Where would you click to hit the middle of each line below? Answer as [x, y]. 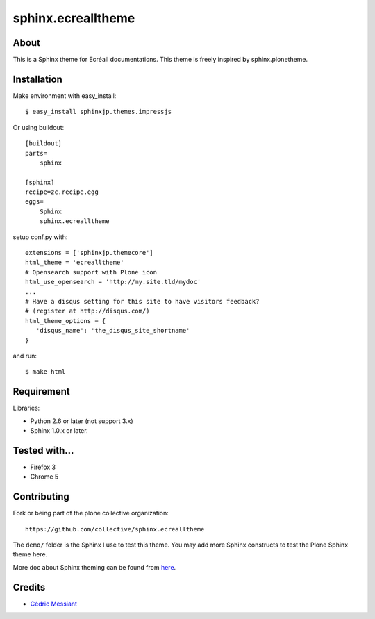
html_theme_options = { [66, 321]
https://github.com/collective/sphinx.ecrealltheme [115, 529]
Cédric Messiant [54, 604]
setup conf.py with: [40, 237]
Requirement [42, 391]
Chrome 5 [44, 477]
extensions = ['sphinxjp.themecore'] [90, 253]
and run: [25, 356]
